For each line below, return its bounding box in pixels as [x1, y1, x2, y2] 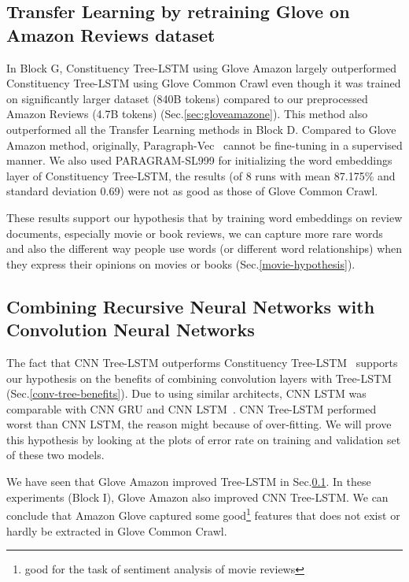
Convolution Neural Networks [6, 317, 255, 342]
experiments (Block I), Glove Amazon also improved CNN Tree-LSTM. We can [6, 488, 389, 505]
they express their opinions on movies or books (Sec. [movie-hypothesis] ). [6, 255, 356, 272]
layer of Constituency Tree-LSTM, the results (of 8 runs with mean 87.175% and [6, 167, 396, 183]
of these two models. [6, 447, 105, 463]
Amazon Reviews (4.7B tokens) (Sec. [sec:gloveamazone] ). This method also [6, 106, 368, 122]
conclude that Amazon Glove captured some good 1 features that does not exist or [6, 505, 400, 523]
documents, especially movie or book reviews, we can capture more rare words [6, 224, 383, 241]
